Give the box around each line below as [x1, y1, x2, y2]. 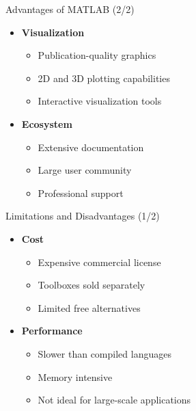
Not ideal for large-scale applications [38, 393, 191, 407]
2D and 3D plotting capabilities [38, 70, 170, 85]
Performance [21, 323, 83, 338]
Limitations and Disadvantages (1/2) [5, 209, 160, 223]
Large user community [38, 163, 132, 177]
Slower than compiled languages [38, 346, 171, 360]
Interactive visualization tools [38, 94, 162, 108]
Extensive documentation [38, 140, 144, 154]
